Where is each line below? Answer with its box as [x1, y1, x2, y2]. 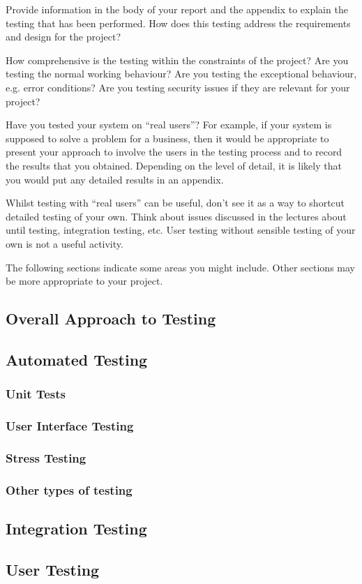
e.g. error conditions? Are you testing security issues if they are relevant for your [6, 80, 350, 94]
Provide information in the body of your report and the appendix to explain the [6, 2, 348, 16]
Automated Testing [6, 348, 148, 370]
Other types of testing [6, 481, 133, 498]
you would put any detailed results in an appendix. [6, 172, 224, 186]
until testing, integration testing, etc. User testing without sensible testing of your [6, 223, 356, 237]
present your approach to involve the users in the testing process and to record [6, 144, 342, 159]
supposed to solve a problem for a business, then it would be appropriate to [6, 130, 329, 145]
